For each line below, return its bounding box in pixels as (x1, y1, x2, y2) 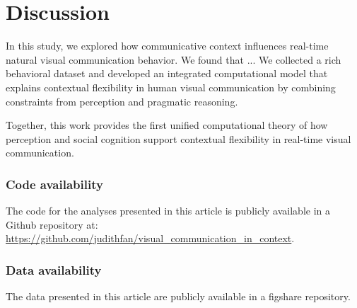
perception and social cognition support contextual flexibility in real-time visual (6, 131, 351, 146)
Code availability (6, 175, 103, 193)
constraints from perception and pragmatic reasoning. (6, 93, 238, 108)
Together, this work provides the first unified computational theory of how (6, 118, 328, 132)
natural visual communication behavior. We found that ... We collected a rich (6, 52, 341, 67)
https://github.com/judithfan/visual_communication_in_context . (6, 231, 295, 246)
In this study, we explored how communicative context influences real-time (6, 38, 329, 53)
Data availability (6, 261, 102, 278)
